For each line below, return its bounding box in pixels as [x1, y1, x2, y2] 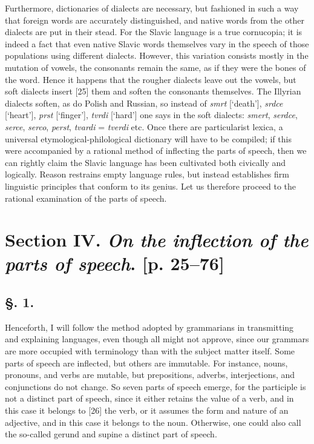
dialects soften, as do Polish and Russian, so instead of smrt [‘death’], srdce [5, 96, 283, 109]
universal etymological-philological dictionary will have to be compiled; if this [5, 132, 292, 145]
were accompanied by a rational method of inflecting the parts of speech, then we [5, 144, 307, 157]
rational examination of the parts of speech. [5, 191, 167, 204]
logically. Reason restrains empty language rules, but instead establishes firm [5, 168, 289, 181]
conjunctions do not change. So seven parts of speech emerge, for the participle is [5, 380, 306, 393]
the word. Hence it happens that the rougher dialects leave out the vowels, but [5, 73, 296, 85]
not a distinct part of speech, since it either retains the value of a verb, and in [5, 392, 294, 405]
